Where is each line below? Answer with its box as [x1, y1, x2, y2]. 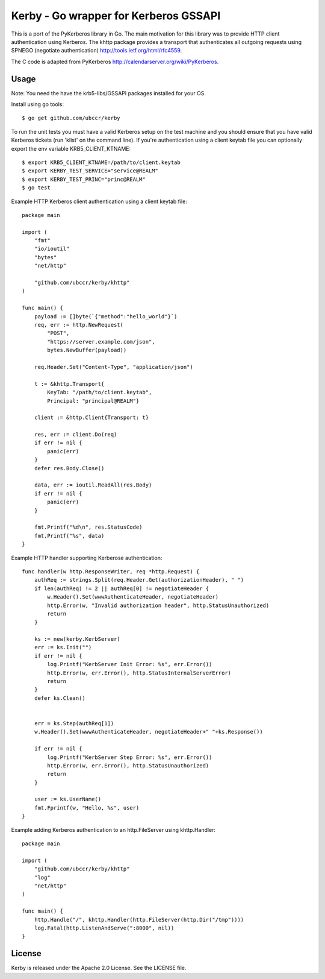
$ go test [22, 184, 51, 191]
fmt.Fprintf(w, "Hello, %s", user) [34, 804, 140, 811]
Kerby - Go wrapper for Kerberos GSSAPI [11, 9, 221, 22]
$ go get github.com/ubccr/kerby [22, 115, 120, 122]
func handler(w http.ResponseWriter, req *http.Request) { [22, 568, 200, 575]
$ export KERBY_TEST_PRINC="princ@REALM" [22, 175, 146, 183]
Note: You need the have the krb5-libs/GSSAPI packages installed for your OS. [11, 89, 206, 96]
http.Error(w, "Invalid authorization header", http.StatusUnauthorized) [47, 602, 270, 609]
